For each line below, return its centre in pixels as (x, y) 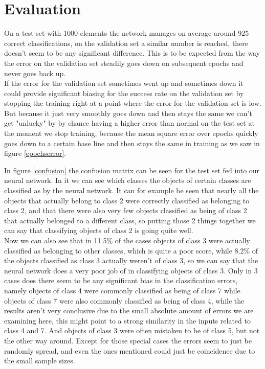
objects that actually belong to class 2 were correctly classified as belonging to (127, 200)
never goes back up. (35, 73)
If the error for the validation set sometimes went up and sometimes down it (124, 83)
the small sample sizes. (40, 361)
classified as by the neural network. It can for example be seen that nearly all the (131, 190)
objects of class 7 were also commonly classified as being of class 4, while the (124, 300)
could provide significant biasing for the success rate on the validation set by (124, 93)
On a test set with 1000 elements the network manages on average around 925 (127, 33)
